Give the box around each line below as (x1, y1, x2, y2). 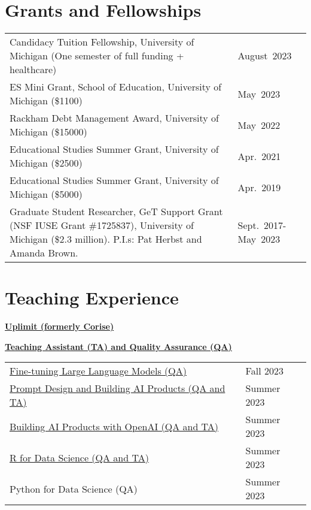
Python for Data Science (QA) (10, 481, 138, 496)
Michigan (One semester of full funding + (10, 49, 184, 63)
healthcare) (10, 62, 57, 77)
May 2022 (237, 117, 280, 132)
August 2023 (237, 49, 292, 63)
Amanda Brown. (10, 246, 78, 260)
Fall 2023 (245, 364, 283, 378)
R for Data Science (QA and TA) (10, 450, 149, 464)
